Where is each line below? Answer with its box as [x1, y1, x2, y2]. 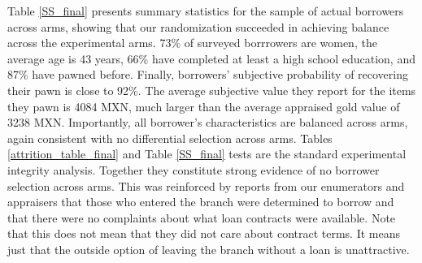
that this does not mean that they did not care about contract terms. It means [7, 225, 401, 242]
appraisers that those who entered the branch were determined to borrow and [7, 193, 394, 210]
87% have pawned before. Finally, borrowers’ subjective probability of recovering [7, 66, 408, 83]
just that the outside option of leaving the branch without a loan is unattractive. [7, 240, 410, 257]
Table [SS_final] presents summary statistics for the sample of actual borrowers [7, 2, 404, 19]
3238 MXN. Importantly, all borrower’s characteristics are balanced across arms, [7, 114, 408, 131]
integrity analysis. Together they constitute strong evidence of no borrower [7, 161, 380, 178]
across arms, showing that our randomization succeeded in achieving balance [7, 18, 389, 35]
